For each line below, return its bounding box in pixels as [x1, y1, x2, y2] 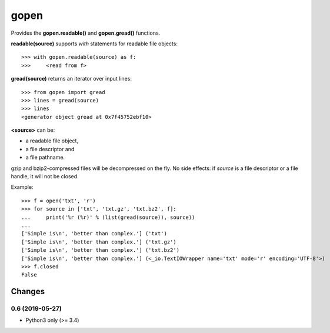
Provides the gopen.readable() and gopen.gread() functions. [11, 29, 161, 36]
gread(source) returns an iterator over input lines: [11, 75, 132, 82]
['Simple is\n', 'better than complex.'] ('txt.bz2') [21, 247, 179, 254]
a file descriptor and [25, 145, 75, 152]
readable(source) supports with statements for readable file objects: [11, 40, 178, 47]
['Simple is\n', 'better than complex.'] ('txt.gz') [21, 238, 176, 245]
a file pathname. [25, 154, 65, 161]
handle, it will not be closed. [11, 173, 79, 180]
